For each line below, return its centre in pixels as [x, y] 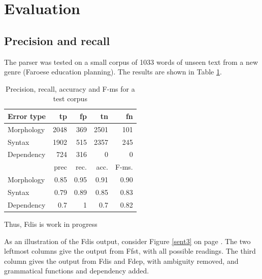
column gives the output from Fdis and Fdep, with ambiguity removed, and [121, 261]
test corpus [70, 98]
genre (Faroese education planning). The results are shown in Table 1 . [113, 72]
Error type [27, 116]
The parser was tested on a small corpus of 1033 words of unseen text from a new [131, 62]
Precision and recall [57, 40]
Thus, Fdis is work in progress [51, 224]
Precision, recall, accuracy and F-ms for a [70, 88]
